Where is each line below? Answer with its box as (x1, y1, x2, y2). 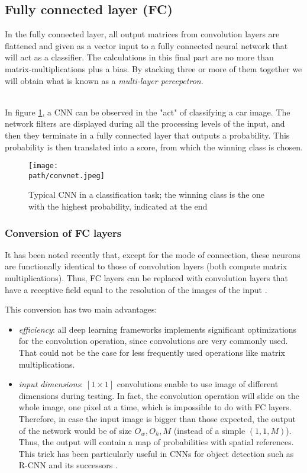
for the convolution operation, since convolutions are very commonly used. (18, 334, 288, 347)
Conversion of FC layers (5, 225, 122, 240)
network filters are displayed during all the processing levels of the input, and (5, 117, 285, 130)
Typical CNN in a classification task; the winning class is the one (28, 188, 265, 201)
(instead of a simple (173, 424, 245, 436)
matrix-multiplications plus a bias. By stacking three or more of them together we (5, 62, 302, 75)
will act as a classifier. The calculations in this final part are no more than (5, 51, 274, 63)
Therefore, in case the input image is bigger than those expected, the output (18, 412, 296, 424)
